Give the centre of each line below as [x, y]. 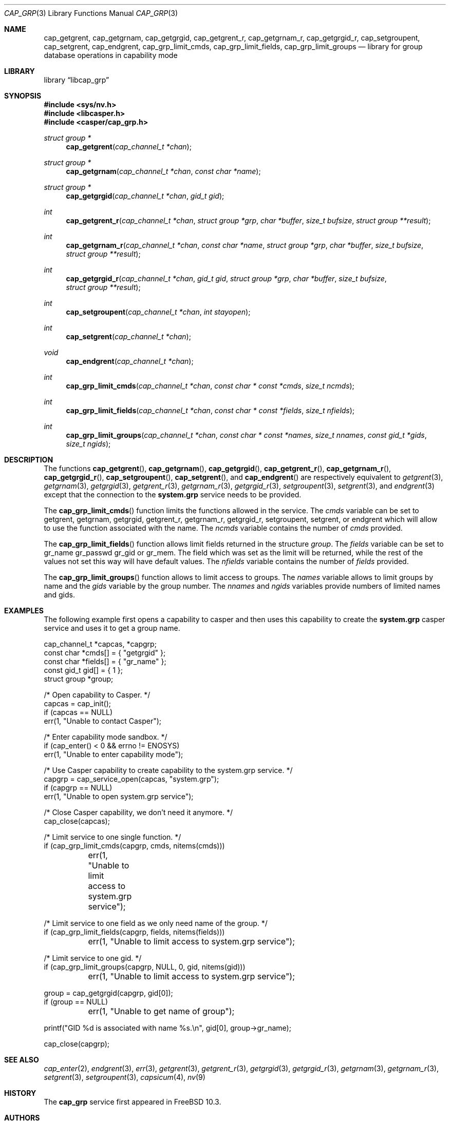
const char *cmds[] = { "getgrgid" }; [105, 653]
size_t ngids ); [88, 444]
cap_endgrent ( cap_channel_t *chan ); [130, 361]
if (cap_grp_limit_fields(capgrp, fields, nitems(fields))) [134, 932]
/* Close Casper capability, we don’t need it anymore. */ [138, 812]
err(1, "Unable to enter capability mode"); [114, 754]
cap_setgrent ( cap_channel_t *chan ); [128, 336]
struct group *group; [79, 679]
